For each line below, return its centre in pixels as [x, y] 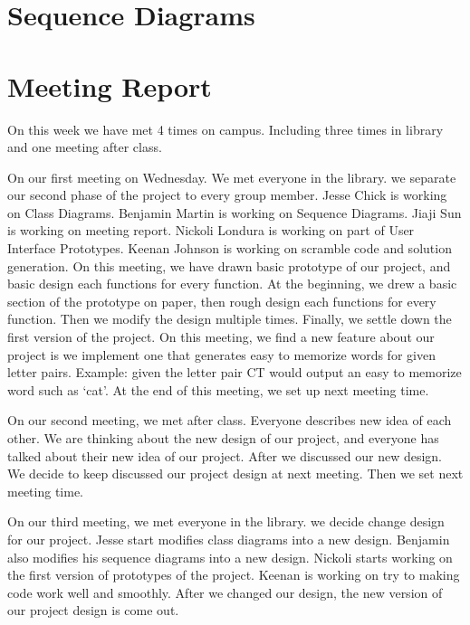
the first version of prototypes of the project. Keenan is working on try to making [234, 575]
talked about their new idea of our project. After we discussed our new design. [225, 455]
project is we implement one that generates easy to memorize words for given [221, 354]
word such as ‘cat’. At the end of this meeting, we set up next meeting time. [218, 389]
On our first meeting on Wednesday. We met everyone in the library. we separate [232, 177]
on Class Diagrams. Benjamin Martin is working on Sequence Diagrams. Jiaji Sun [235, 212]
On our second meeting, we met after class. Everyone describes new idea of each [230, 420]
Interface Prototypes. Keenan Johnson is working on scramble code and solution [230, 248]
